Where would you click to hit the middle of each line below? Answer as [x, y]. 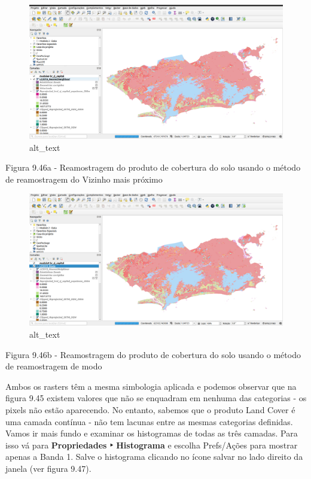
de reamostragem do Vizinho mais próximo [84, 179]
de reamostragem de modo [54, 366]
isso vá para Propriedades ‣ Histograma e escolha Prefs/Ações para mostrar [152, 445]
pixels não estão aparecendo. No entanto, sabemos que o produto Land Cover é [150, 410]
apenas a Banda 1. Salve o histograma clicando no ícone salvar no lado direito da [154, 457]
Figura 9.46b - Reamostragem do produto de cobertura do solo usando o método [153, 354]
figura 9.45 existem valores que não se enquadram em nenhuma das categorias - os [156, 398]
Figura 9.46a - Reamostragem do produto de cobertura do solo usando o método [153, 167]
